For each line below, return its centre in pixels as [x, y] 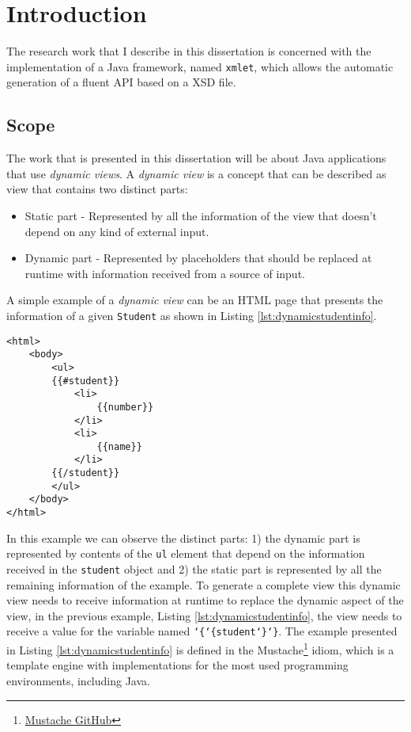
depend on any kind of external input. [117, 231]
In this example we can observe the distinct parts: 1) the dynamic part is [183, 538]
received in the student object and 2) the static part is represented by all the [194, 569]
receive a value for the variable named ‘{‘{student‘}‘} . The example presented [202, 631]
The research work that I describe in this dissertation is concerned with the [189, 51]
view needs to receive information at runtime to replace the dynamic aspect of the [205, 600]
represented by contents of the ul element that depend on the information [186, 553]
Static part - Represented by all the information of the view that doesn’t [201, 215]
